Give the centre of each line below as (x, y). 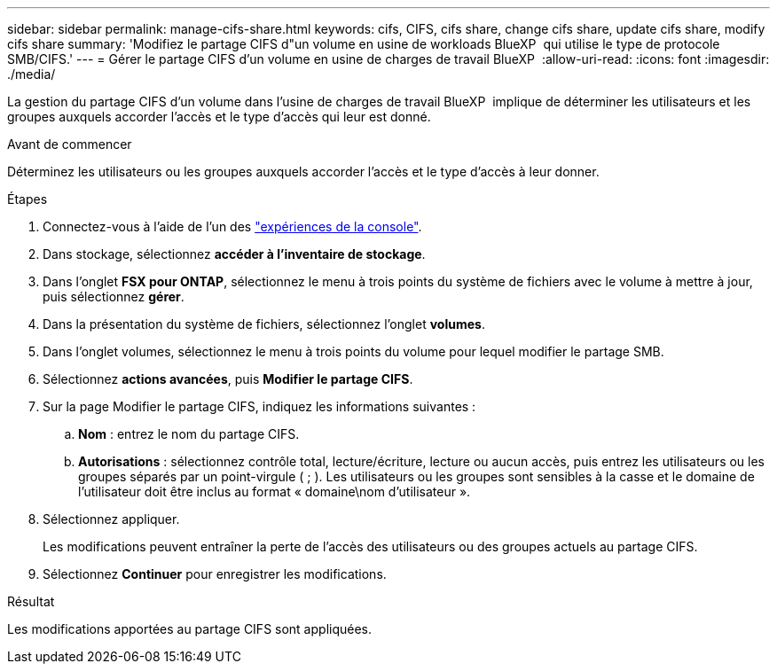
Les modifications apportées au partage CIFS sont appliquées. (190, 629)
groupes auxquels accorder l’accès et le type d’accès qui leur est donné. (219, 117)
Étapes (27, 199)
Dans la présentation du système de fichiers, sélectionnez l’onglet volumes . (264, 324)
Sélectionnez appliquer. (111, 519)
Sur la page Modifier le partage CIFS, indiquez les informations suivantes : (259, 406)
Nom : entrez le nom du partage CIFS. (189, 434)
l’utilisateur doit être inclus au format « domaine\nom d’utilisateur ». (275, 492)
